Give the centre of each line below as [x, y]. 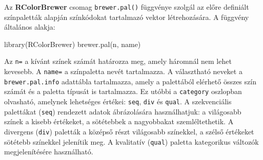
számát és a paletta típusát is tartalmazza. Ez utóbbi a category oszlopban [123, 91]
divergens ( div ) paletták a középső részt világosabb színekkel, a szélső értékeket [129, 131]
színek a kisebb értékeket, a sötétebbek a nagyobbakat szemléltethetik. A [119, 121]
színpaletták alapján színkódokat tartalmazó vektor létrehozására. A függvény [127, 17]
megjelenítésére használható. [49, 152]
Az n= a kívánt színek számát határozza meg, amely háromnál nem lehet [118, 61]
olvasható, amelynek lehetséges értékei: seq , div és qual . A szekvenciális [118, 101]
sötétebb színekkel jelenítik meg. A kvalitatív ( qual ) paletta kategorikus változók [131, 141]
